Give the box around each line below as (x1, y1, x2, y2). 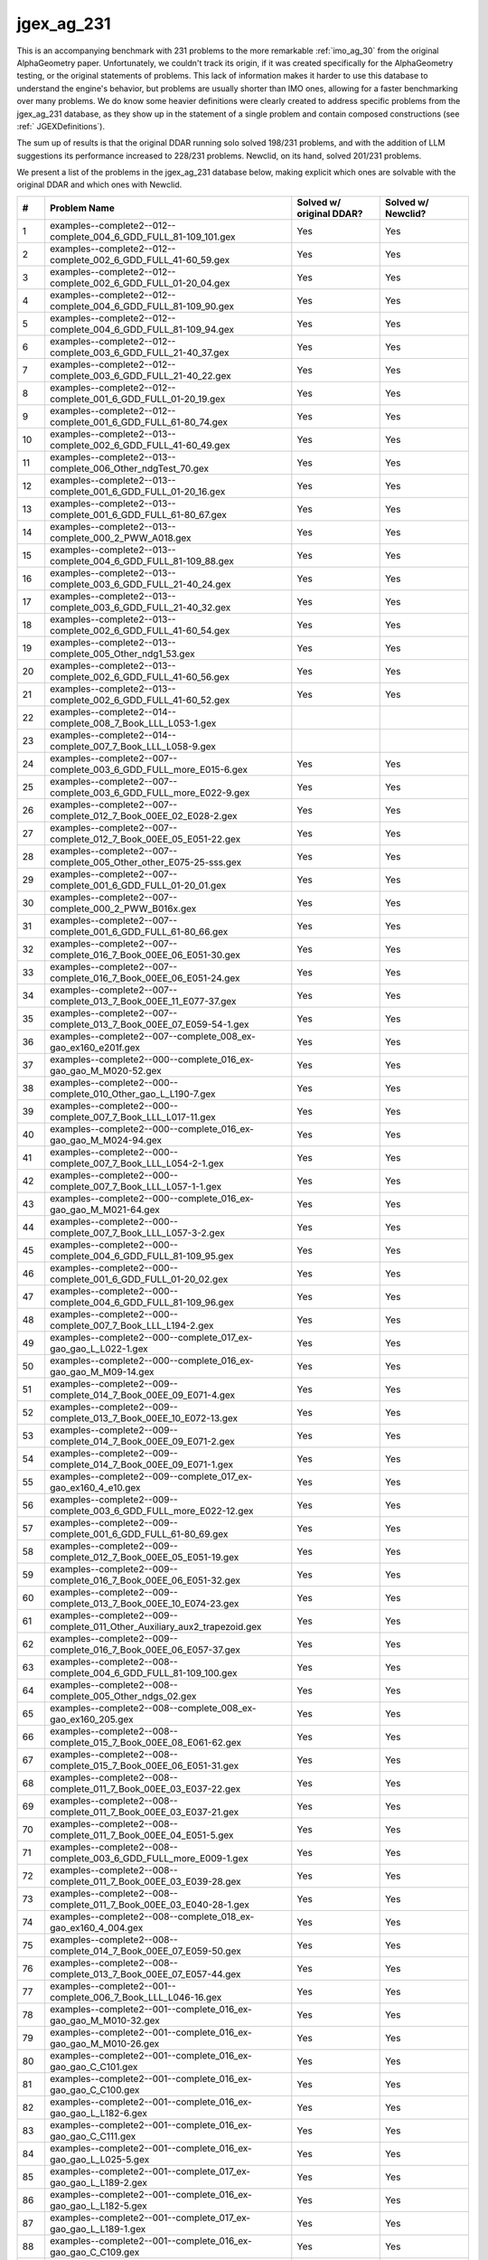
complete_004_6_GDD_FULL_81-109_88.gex (50, 554, 235, 567)
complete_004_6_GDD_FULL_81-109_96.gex (50, 1295, 234, 1308)
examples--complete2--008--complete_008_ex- (50, 1701, 257, 1714)
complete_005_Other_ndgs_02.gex (50, 1690, 197, 1702)
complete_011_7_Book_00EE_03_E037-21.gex (50, 1805, 239, 1818)
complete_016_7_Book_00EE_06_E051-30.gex (50, 948, 241, 961)
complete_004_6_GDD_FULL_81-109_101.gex (50, 231, 236, 243)
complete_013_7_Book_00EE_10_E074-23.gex (50, 1596, 239, 1609)
